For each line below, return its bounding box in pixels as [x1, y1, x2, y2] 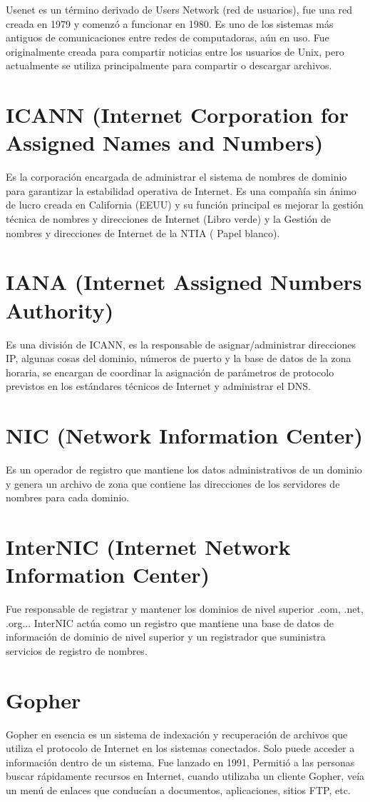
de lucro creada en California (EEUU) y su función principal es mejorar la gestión [6, 197, 364, 212]
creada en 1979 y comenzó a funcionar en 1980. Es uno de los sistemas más [6, 16, 334, 31]
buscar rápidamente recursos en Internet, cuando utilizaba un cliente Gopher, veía [6, 768, 365, 783]
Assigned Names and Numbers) [6, 128, 324, 157]
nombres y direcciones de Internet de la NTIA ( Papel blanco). [6, 225, 280, 240]
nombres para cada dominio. [6, 490, 130, 505]
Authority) [6, 295, 114, 324]
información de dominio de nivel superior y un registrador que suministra [6, 629, 326, 644]
